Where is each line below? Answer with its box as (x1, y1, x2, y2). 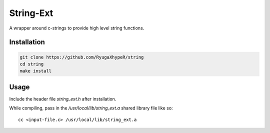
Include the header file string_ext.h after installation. (9, 95, 116, 102)
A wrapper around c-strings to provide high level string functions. (9, 25, 144, 31)
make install (19, 68, 52, 74)
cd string (19, 61, 44, 67)
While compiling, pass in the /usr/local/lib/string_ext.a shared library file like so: (9, 105, 173, 111)
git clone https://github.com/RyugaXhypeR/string (19, 54, 144, 60)
